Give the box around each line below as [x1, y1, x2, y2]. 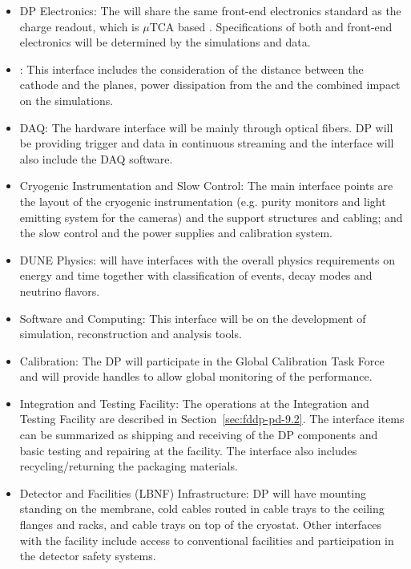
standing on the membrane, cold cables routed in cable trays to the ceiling [19, 500, 385, 517]
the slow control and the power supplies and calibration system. [19, 224, 332, 241]
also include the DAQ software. [19, 150, 173, 167]
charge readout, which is [19, 18, 139, 34]
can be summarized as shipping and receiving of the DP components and [19, 426, 378, 443]
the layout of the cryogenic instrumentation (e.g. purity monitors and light [19, 192, 386, 209]
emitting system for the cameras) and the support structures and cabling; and [19, 208, 403, 225]
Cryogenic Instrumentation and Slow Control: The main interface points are [19, 177, 393, 194]
